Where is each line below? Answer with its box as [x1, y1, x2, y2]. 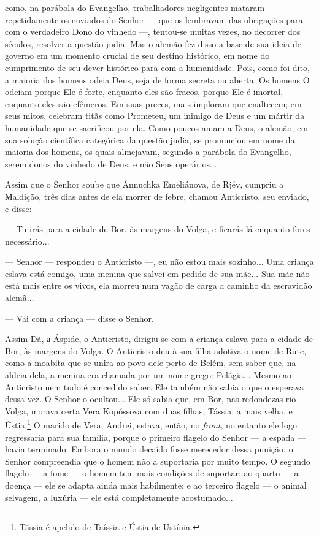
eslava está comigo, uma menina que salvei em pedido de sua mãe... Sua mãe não [5, 267, 310, 280]
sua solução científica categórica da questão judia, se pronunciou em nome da [5, 133, 295, 146]
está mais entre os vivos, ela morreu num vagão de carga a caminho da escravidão [5, 279, 312, 292]
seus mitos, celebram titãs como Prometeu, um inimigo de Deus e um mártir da [5, 109, 305, 122]
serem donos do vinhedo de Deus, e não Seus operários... [5, 157, 217, 170]
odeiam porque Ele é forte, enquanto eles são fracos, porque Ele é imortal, [5, 85, 283, 98]
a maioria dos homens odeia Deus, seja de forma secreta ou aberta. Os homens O [5, 73, 310, 86]
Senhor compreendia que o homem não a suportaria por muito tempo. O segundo [5, 454, 310, 467]
